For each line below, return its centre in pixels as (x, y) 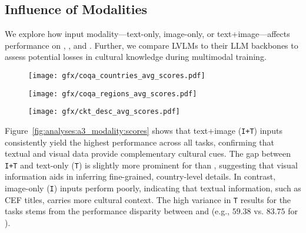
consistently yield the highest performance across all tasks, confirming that (140, 142)
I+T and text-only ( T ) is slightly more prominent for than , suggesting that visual (151, 165)
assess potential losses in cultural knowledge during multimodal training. (136, 57)
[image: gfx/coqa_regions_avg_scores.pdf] (113, 94)
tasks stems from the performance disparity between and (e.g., (117, 211)
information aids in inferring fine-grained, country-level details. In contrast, (140, 176)
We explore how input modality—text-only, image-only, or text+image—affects (147, 34)
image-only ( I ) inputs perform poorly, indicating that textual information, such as (153, 188)
